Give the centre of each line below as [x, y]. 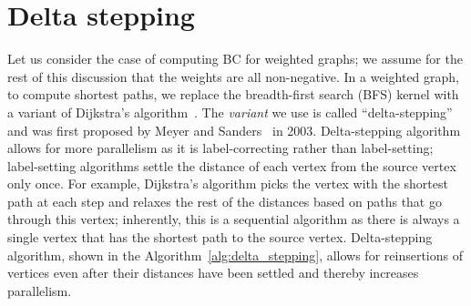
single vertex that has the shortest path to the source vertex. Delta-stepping [220, 237]
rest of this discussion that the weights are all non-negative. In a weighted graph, [234, 76]
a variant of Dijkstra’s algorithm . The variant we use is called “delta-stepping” [230, 112]
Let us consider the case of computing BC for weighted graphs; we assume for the [235, 59]
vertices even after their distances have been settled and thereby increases [213, 273]
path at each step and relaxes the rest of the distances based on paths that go [225, 201]
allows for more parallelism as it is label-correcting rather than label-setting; [220, 148]
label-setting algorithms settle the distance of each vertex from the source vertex [232, 165]
